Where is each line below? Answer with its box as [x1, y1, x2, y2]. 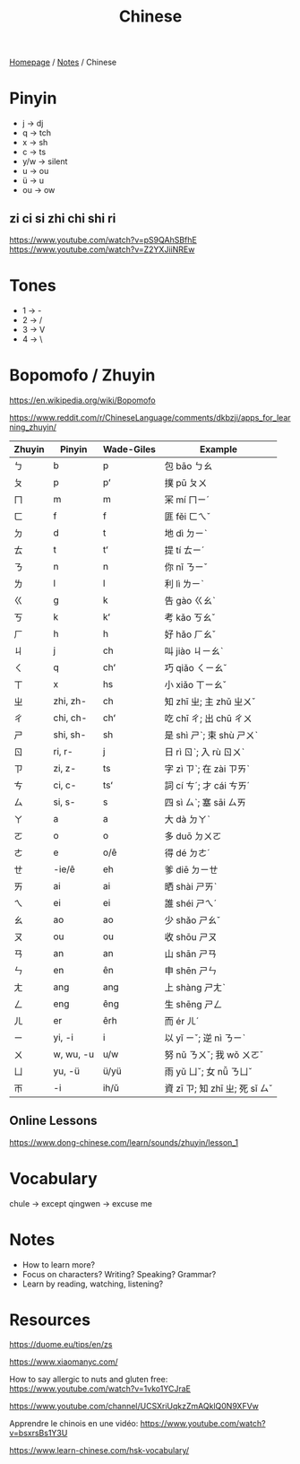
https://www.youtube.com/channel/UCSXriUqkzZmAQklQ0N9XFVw [9, 1401, 260, 1412]
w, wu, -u [53, 1048, 95, 1060]
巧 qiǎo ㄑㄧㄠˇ [164, 661, 227, 674]
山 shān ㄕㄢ [164, 947, 218, 960]
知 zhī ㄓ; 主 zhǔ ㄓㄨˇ [164, 695, 256, 708]
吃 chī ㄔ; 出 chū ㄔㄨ [164, 711, 253, 724]
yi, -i [53, 1031, 74, 1043]
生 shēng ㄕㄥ [164, 998, 223, 1010]
